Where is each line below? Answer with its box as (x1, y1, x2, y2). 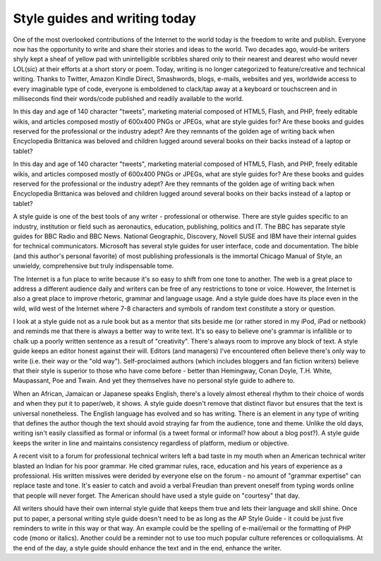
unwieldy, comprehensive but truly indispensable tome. (13, 262, 174, 270)
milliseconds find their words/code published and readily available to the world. (13, 94, 244, 102)
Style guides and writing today (13, 11, 197, 26)
